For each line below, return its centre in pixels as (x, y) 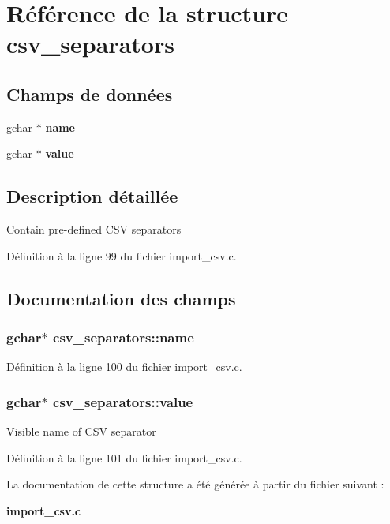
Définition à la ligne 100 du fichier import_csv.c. (124, 367)
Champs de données (90, 94)
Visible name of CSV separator (81, 431)
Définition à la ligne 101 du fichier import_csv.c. (124, 457)
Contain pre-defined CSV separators (94, 229)
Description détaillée (92, 196)
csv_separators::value (123, 401)
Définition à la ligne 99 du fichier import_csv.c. (122, 255)
